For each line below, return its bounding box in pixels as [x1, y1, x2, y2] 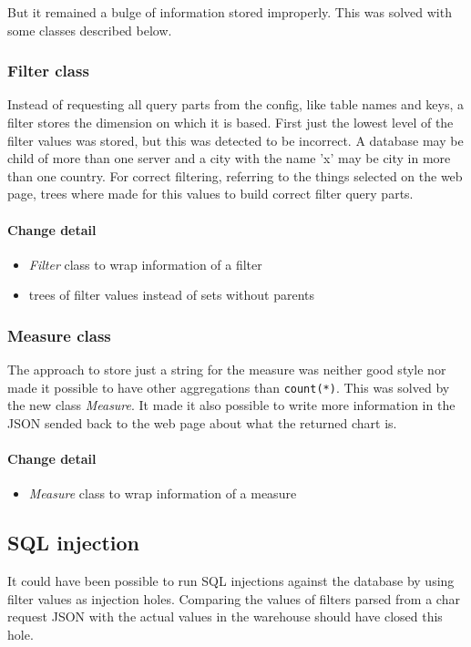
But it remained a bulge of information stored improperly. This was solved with [7, 3, 452, 21]
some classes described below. [7, 20, 172, 39]
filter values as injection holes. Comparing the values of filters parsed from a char [7, 589, 460, 608]
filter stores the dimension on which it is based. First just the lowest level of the [7, 113, 454, 131]
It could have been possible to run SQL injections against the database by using [7, 571, 455, 591]
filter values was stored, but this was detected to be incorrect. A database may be [7, 130, 464, 149]
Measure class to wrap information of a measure [28, 484, 297, 503]
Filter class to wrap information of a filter [28, 254, 262, 273]
